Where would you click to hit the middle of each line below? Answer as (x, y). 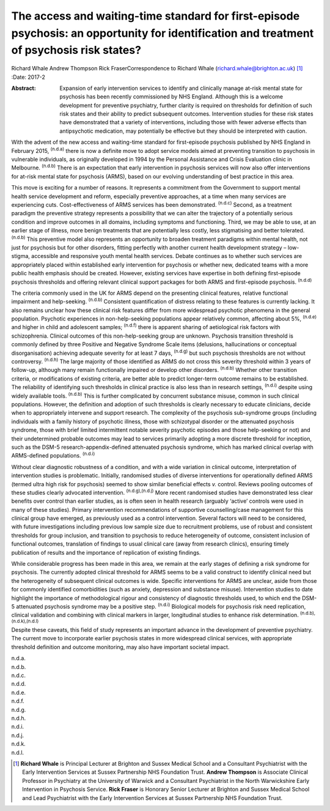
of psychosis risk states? (76, 50)
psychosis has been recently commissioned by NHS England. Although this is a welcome (171, 97)
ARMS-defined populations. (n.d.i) (53, 455)
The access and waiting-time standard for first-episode (156, 16)
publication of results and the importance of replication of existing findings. (106, 552)
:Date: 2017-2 (28, 77)
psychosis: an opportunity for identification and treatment (163, 33)
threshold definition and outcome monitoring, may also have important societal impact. (120, 647)
